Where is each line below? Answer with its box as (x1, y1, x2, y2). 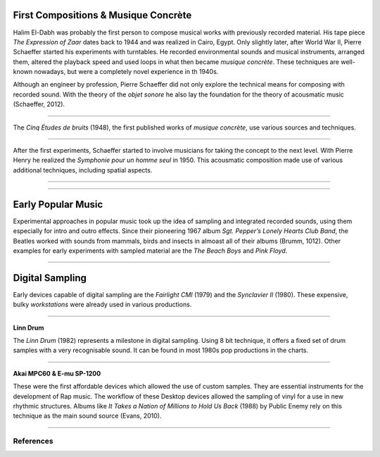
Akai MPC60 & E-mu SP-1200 (13, 369, 101, 377)
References (13, 437, 53, 446)
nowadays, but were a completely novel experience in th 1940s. (34, 68, 219, 76)
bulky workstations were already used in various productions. (13, 300, 192, 309)
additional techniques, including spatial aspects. (13, 165, 153, 174)
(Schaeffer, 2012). (13, 100, 65, 108)
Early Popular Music (13, 198, 103, 211)
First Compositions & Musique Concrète (13, 9, 192, 21)
